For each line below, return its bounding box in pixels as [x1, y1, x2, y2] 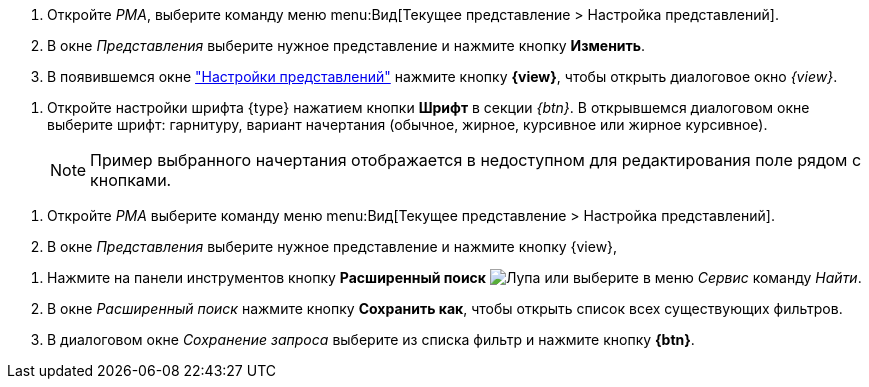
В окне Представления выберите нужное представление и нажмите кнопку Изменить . [47, 37, 646, 54]
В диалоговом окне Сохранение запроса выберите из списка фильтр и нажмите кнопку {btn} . [47, 331, 695, 348]
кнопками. [90, 170, 172, 190]
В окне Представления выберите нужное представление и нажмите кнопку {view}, [47, 238, 618, 255]
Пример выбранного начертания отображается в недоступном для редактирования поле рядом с [90, 150, 862, 170]
